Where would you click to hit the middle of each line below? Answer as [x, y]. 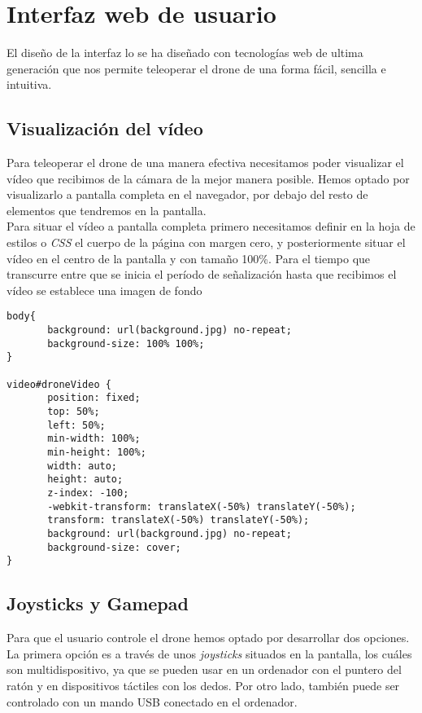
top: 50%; [74, 412]
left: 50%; [76, 425]
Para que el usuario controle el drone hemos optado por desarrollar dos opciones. [208, 638]
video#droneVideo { [59, 384]
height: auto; [85, 480]
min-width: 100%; [94, 439]
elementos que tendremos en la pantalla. [107, 210]
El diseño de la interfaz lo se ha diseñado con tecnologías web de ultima [185, 53]
